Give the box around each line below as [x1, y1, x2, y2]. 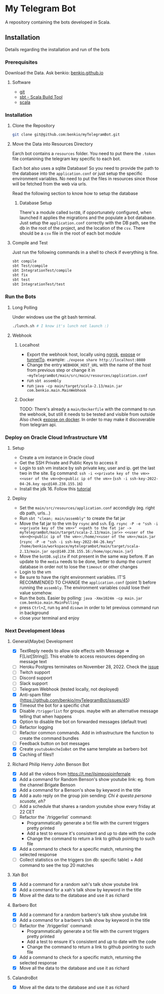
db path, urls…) [19, 510, 50, 516]
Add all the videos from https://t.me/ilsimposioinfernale [19, 771, 131, 777]
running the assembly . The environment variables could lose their [19, 585, 150, 591]
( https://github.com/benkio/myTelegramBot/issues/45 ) [19, 697, 130, 703]
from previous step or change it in [26, 367, 95, 373]
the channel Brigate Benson [19, 782, 76, 788]
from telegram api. [19, 422, 57, 428]
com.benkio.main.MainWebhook [26, 388, 87, 393]
